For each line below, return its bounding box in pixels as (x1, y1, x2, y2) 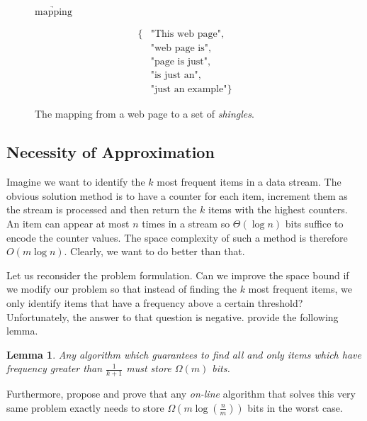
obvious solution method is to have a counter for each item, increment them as (6, 188, 348, 203)
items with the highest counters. (208, 202, 348, 217)
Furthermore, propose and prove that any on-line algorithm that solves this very (6, 386, 356, 401)
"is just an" (150, 70, 198, 81)
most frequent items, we (248, 281, 352, 296)
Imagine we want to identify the (6, 174, 145, 189)
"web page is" (150, 43, 209, 54)
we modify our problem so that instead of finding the (6, 281, 237, 296)
